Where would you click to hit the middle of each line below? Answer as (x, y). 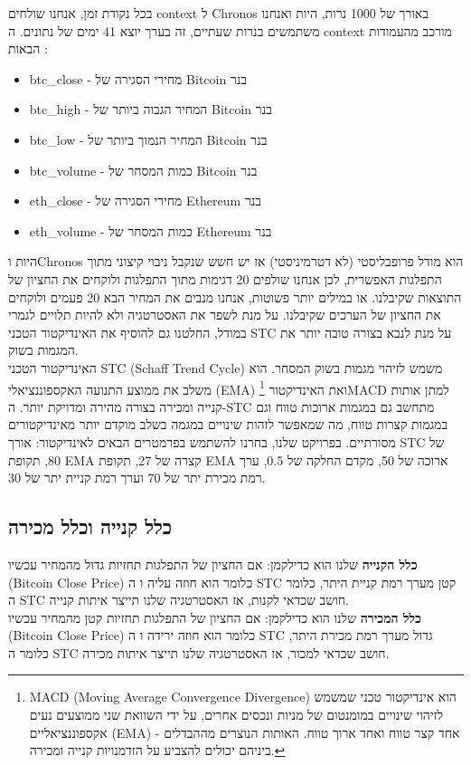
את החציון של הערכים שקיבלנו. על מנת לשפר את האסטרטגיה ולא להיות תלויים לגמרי (225, 315)
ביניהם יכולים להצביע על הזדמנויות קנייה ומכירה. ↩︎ (157, 750)
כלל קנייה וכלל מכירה (90, 526)
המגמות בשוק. (43, 350)
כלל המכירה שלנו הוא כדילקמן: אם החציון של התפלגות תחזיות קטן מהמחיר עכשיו (215, 617)
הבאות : (28, 48)
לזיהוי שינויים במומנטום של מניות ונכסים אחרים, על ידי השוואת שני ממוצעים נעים (236, 715)
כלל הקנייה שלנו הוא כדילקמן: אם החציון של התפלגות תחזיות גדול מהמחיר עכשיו (213, 564)
